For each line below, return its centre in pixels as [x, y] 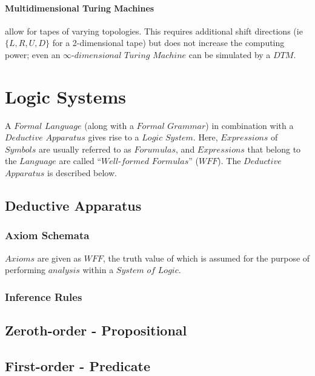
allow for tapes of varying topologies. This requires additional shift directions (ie [154, 31]
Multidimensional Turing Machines [80, 8]
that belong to [274, 149]
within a [98, 270]
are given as [59, 258]
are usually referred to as [85, 149]
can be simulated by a [230, 54]
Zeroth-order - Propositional [96, 330]
